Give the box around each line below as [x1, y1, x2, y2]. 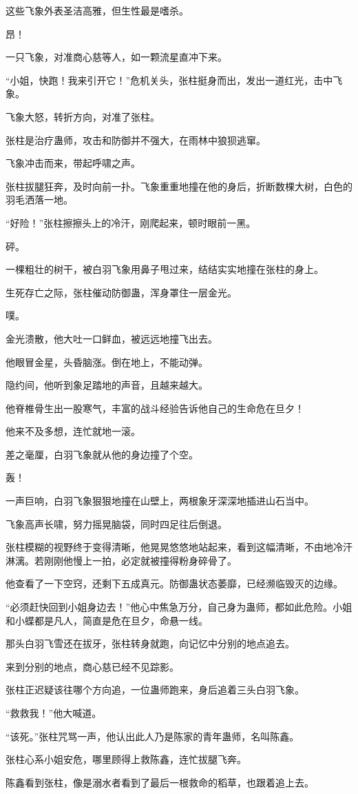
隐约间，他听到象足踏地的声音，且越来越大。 [6, 378, 208, 392]
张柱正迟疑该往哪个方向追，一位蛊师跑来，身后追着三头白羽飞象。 [6, 682, 304, 697]
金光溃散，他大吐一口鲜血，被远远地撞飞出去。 [6, 331, 218, 345]
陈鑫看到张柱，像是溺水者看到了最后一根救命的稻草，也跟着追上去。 [6, 775, 314, 789]
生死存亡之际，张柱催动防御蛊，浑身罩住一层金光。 [6, 285, 237, 299]
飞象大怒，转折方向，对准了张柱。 [6, 109, 160, 123]
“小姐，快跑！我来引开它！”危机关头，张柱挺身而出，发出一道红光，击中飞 [6, 72, 343, 87]
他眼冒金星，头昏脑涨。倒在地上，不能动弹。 [6, 354, 208, 369]
